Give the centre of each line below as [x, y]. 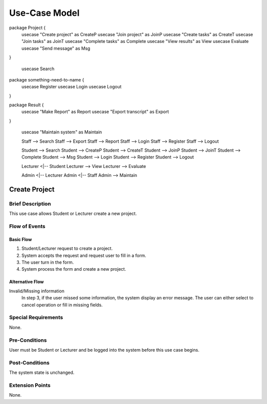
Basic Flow [21, 239]
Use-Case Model [44, 13]
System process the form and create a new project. [74, 269]
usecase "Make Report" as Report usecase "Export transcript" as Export [95, 112]
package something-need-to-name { [46, 80]
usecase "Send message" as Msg [56, 48]
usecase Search [38, 69]
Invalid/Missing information [37, 291]
